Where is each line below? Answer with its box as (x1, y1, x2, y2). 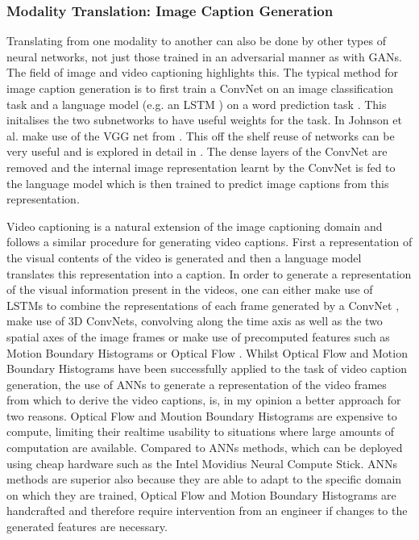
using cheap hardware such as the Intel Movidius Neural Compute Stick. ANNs (6, 454, 398, 471)
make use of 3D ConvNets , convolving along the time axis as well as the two (6, 312, 383, 329)
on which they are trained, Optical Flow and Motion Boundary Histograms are (6, 486, 396, 503)
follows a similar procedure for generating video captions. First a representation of (6, 233, 413, 250)
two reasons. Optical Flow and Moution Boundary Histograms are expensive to (6, 407, 397, 424)
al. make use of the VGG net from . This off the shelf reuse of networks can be (6, 127, 395, 144)
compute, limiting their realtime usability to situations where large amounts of (6, 423, 395, 440)
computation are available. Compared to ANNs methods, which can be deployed (6, 439, 403, 456)
